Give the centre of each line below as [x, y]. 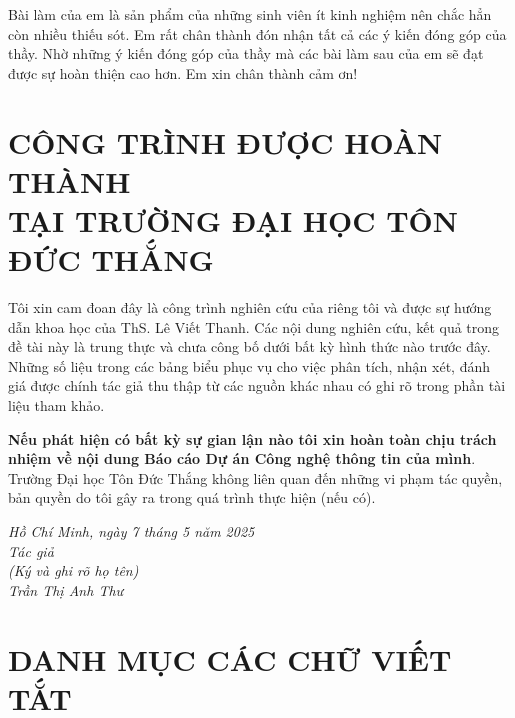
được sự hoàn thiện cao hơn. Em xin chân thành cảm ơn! [183, 72]
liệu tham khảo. [56, 405]
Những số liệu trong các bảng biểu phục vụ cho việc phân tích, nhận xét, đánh [249, 365]
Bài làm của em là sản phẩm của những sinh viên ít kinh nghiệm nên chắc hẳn [250, 14]
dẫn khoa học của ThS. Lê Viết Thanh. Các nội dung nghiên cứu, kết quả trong [254, 326]
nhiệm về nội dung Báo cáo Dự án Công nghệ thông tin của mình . [242, 458]
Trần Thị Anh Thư [66, 589]
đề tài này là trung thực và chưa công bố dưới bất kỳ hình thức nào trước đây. [249, 346]
